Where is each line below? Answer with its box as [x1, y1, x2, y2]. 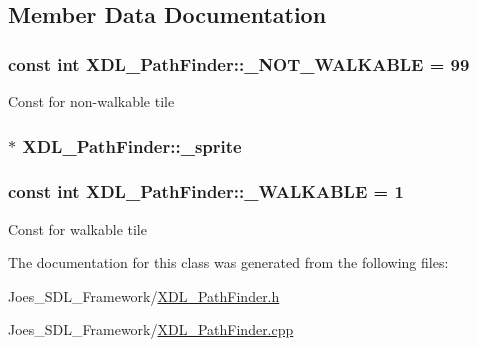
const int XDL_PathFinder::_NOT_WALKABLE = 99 [8, 51, 470, 76]
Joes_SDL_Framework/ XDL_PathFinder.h [8, 285, 280, 306]
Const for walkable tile [8, 218, 147, 239]
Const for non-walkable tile [8, 91, 175, 111]
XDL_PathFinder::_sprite [22, 133, 242, 158]
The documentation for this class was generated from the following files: [8, 252, 449, 273]
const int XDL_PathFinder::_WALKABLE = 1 [8, 179, 404, 204]
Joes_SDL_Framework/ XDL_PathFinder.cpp [8, 319, 294, 340]
